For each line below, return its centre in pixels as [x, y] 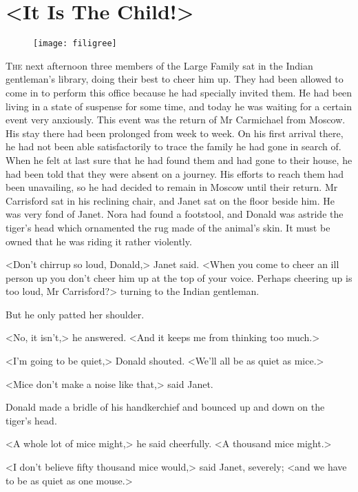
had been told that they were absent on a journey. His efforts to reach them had [175, 173]
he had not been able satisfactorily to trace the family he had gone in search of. [173, 146]
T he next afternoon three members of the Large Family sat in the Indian [159, 65]
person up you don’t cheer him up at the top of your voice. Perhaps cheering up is [179, 277]
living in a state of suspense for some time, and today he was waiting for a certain [179, 106]
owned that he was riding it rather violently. [99, 241]
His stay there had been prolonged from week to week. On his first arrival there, [175, 133]
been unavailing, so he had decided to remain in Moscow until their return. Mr [172, 187]
